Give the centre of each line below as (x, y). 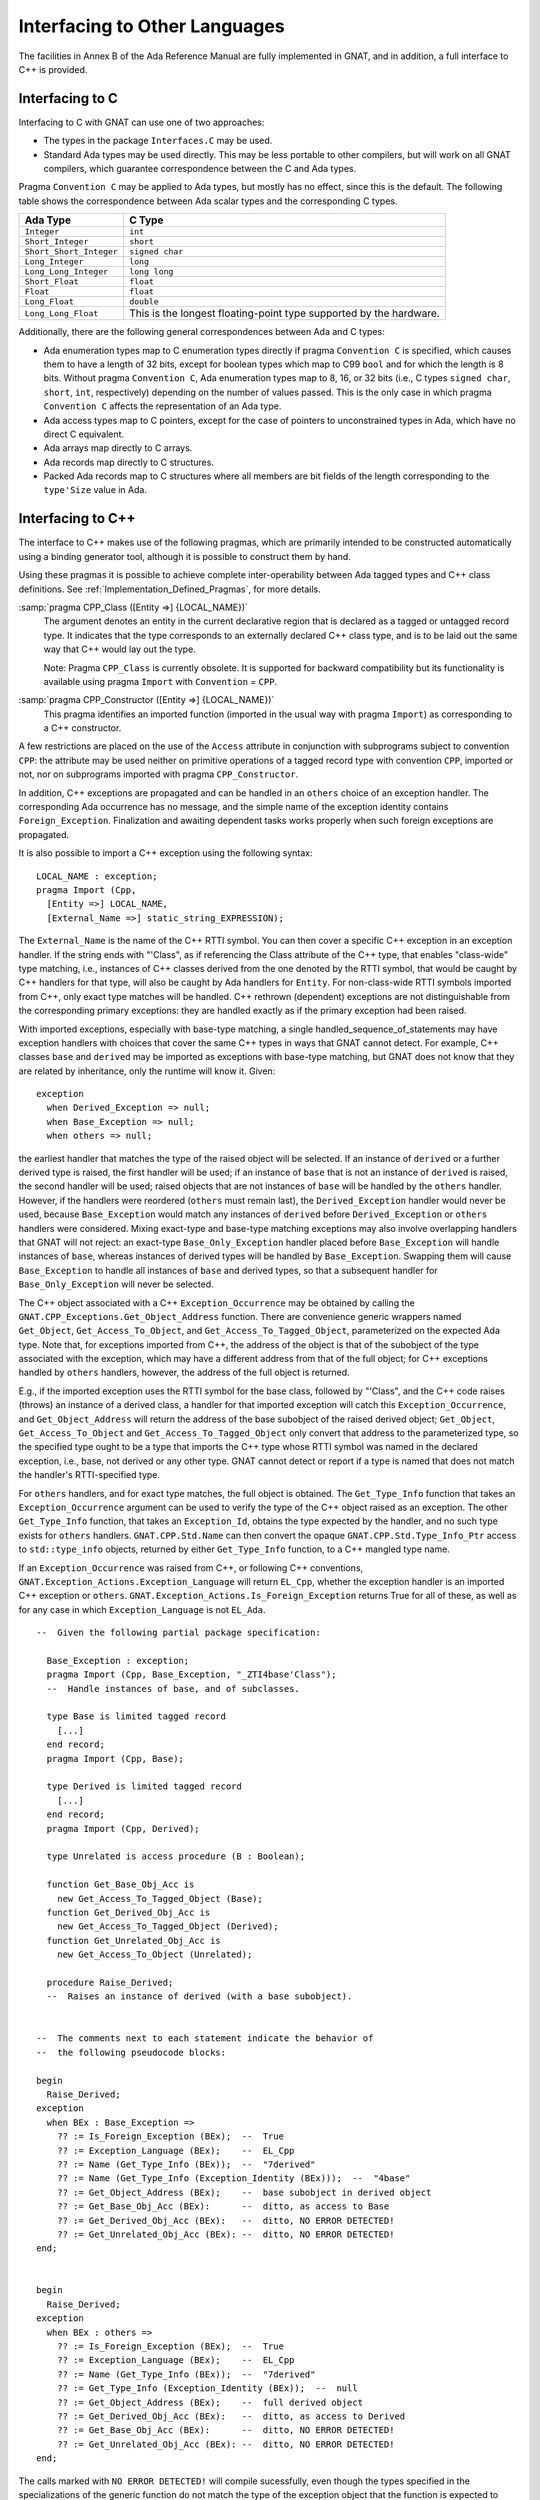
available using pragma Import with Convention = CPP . (160, 681)
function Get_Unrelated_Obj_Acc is (134, 1940)
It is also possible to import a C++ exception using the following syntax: (166, 853)
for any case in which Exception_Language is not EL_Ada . (142, 1609)
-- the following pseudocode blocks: (131, 2052)
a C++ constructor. (82, 728)
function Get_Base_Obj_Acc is (120, 1884)
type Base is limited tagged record (136, 1716)
